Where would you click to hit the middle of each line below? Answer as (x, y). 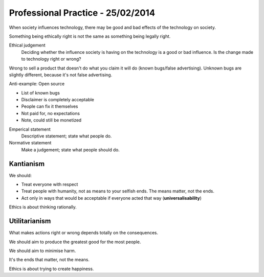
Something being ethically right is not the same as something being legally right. (90, 36)
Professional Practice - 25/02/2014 (82, 13)
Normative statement (30, 143)
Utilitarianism (30, 221)
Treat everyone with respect (50, 185)
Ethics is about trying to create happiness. (51, 269)
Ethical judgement (27, 45)
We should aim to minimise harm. (43, 251)
